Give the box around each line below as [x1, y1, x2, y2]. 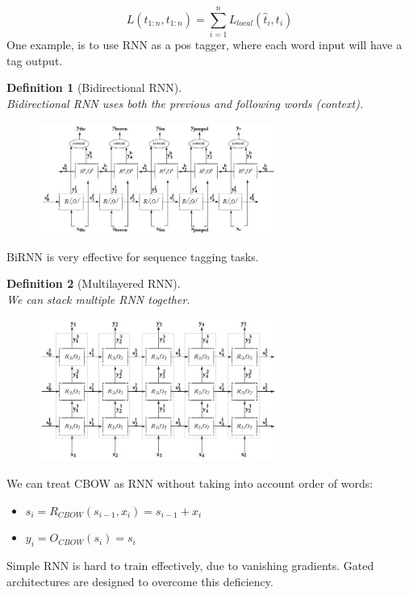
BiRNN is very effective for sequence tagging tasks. [6, 248, 259, 264]
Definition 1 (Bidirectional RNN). [6, 79, 182, 96]
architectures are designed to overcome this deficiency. [6, 572, 273, 589]
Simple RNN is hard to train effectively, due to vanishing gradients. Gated [6, 557, 374, 574]
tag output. [6, 52, 63, 69]
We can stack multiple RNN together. [6, 291, 190, 308]
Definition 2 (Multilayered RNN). [6, 275, 181, 292]
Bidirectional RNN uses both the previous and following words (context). [6, 94, 364, 111]
